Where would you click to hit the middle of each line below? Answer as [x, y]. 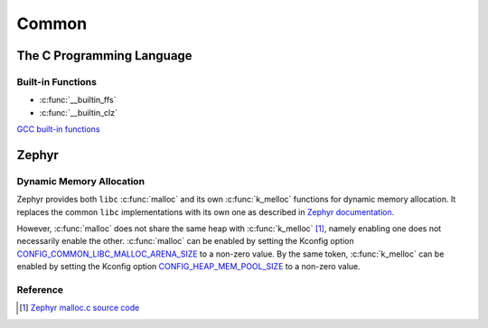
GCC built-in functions [58, 129]
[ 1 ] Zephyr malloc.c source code [80, 308]
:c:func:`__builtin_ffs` [78, 100]
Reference [40, 289]
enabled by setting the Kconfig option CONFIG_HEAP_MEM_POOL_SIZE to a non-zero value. [188, 267]
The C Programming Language [105, 56]
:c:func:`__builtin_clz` [78, 112]
